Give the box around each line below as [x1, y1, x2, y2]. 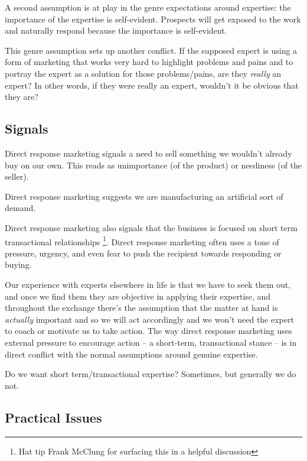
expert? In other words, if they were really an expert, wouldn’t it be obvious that [5, 79, 299, 91]
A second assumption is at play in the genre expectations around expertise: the [5, 1, 291, 13]
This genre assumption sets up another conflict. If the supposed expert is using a [5, 44, 298, 56]
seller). [5, 170, 29, 183]
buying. [5, 258, 32, 271]
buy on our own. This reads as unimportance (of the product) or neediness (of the [5, 158, 302, 171]
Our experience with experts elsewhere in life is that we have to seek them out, [5, 278, 291, 290]
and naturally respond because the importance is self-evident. [5, 24, 227, 37]
